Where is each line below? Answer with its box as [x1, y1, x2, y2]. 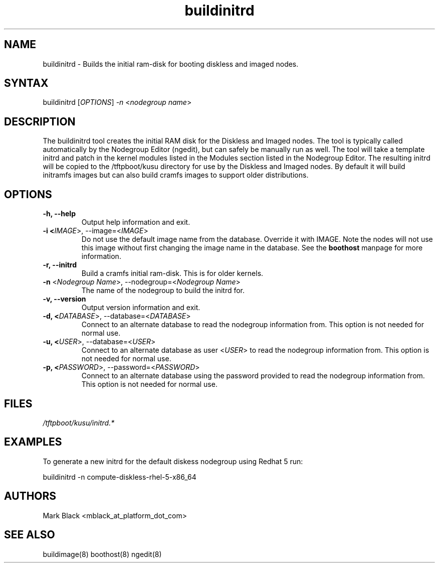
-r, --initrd [43, 260, 77, 269]
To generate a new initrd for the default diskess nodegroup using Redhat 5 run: [43, 457, 303, 466]
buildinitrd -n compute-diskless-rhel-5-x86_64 [43, 472, 196, 481]
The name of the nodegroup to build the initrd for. [81, 286, 245, 295]
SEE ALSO [4, 528, 55, 541]
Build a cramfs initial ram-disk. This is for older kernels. [81, 269, 264, 278]
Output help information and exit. [81, 218, 190, 227]
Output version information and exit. [81, 303, 200, 312]
